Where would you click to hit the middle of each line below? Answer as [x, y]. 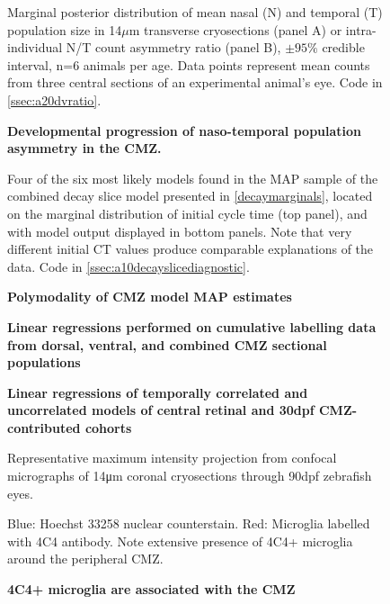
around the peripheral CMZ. [85, 559]
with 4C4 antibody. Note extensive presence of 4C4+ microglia [180, 541]
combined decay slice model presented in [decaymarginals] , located [190, 196]
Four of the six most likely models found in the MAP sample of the [193, 178]
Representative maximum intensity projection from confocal [172, 458]
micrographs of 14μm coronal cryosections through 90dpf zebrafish [190, 476]
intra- [361, 29]
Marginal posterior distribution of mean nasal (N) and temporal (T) [195, 12]
